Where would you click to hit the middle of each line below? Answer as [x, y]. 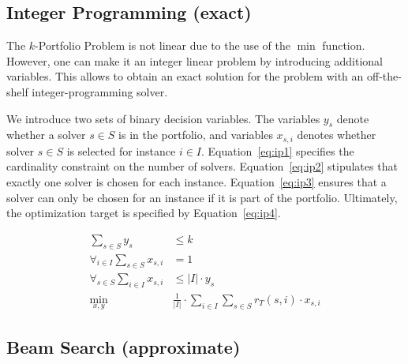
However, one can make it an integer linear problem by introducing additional [195, 60]
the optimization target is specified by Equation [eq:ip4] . [144, 213]
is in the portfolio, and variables [196, 135]
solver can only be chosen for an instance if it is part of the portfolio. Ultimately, [202, 197]
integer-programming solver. [100, 91]
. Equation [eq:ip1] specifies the [278, 150]
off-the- [384, 76]
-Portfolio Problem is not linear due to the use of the [163, 45]
